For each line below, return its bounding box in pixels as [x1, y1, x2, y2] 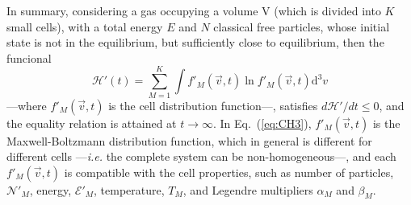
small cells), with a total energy [6, 18, 163, 35]
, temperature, [94, 181, 165, 198]
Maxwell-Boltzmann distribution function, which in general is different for [6, 132, 372, 149]
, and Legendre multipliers [182, 181, 313, 198]
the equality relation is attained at [6, 114, 177, 131]
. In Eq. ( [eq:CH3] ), [212, 114, 312, 131]
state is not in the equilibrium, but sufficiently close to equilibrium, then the [6, 34, 384, 51]
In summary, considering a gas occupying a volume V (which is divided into [6, 2, 381, 18]
